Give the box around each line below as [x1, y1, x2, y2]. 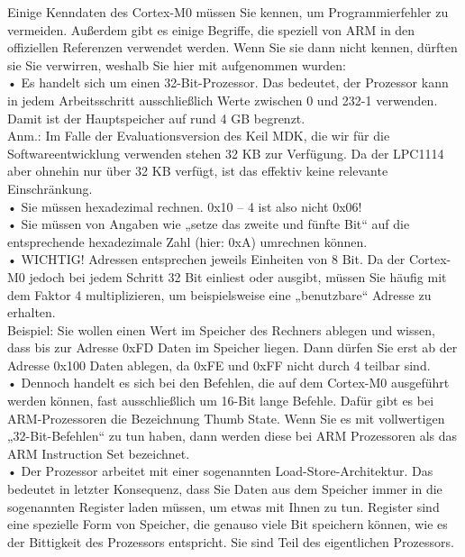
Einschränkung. [7, 178, 93, 197]
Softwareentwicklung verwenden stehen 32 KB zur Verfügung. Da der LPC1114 [7, 143, 444, 162]
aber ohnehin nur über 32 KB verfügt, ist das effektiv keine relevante [7, 161, 388, 180]
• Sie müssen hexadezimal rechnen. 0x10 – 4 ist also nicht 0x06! [7, 196, 362, 215]
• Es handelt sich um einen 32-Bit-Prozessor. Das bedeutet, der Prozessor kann [7, 73, 449, 92]
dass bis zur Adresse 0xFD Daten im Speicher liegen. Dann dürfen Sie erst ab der [7, 338, 458, 357]
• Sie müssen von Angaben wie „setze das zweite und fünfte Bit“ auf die [7, 215, 410, 233]
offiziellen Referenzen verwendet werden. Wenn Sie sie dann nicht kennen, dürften [7, 38, 458, 57]
